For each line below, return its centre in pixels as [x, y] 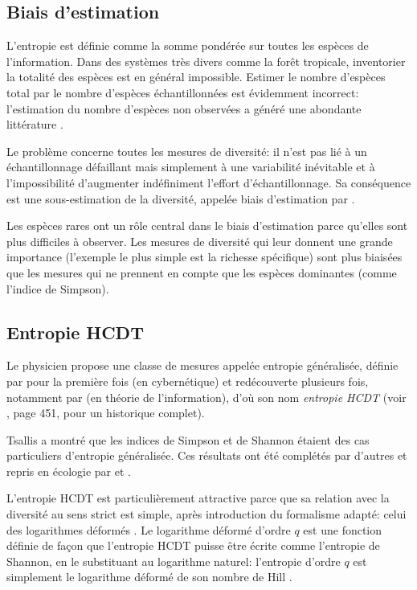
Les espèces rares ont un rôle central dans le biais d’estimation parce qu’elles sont [207, 225]
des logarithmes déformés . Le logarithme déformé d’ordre [149, 529]
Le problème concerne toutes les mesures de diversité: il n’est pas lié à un [187, 151]
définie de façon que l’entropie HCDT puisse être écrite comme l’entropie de [193, 545]
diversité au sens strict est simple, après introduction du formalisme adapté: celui [206, 514]
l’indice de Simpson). [58, 288]
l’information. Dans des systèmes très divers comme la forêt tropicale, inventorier [206, 61]
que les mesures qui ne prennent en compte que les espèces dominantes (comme [202, 272]
